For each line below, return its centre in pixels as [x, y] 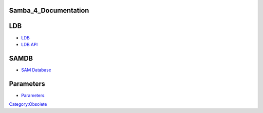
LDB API [29, 44]
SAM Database [36, 70]
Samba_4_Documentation [49, 10]
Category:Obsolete [28, 104]
